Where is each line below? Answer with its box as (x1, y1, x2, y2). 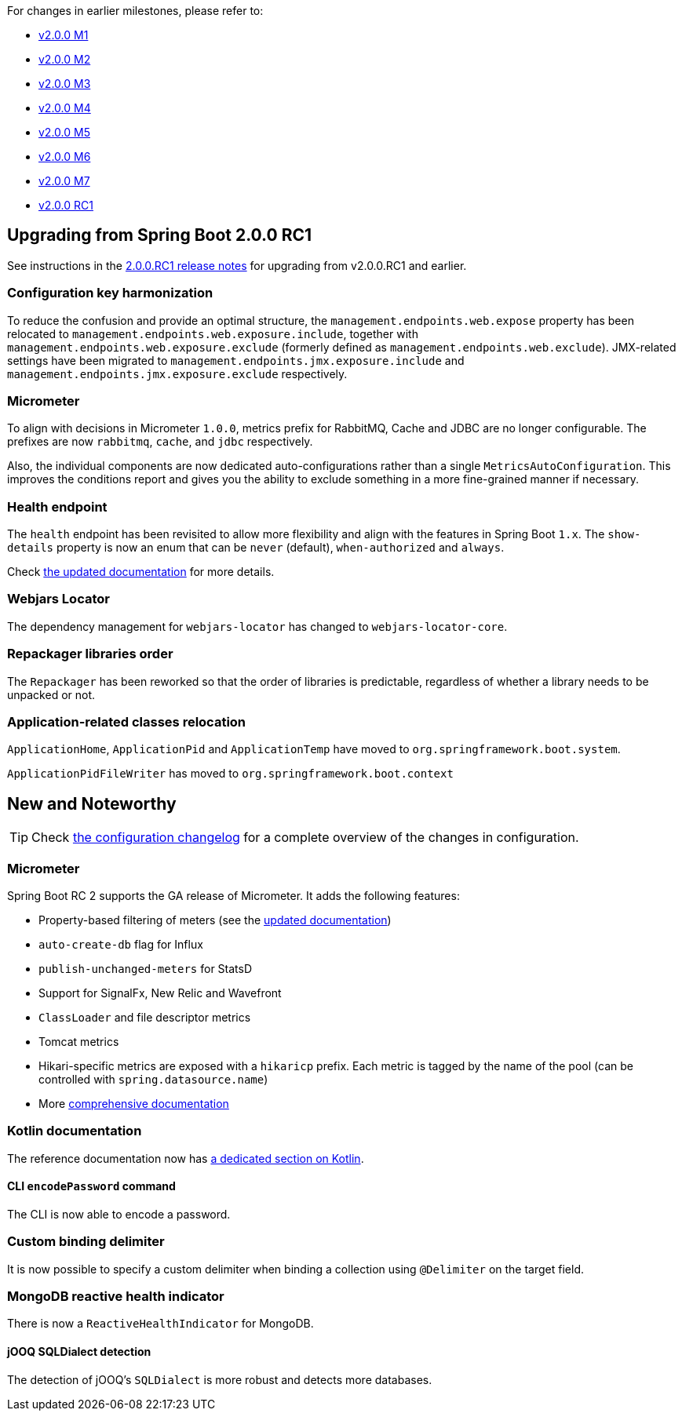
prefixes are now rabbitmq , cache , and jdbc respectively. (7, 435, 313, 449)
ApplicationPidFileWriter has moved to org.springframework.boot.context (7, 767, 454, 781)
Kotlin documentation (7, 1123, 142, 1139)
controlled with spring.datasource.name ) (38, 1072, 268, 1086)
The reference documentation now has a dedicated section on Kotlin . (7, 1151, 364, 1165)
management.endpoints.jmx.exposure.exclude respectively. (7, 366, 348, 381)
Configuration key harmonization (7, 285, 213, 301)
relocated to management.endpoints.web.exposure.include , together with (7, 326, 418, 341)
